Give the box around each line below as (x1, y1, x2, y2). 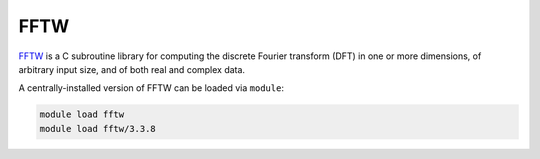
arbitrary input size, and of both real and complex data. (18, 63, 245, 75)
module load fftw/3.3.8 (39, 123, 157, 134)
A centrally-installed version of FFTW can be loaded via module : (18, 82, 285, 94)
